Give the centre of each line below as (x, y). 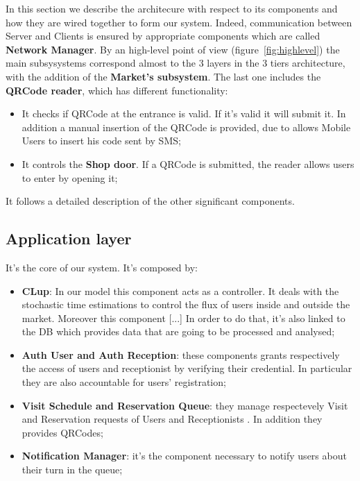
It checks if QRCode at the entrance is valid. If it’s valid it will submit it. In (184, 113)
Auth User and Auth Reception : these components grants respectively (181, 354)
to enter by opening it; (70, 177)
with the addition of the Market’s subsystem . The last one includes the (163, 76)
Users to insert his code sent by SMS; (101, 141)
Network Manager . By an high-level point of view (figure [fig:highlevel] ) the (173, 49)
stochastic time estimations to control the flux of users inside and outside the (186, 304)
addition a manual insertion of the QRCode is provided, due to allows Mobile (186, 127)
